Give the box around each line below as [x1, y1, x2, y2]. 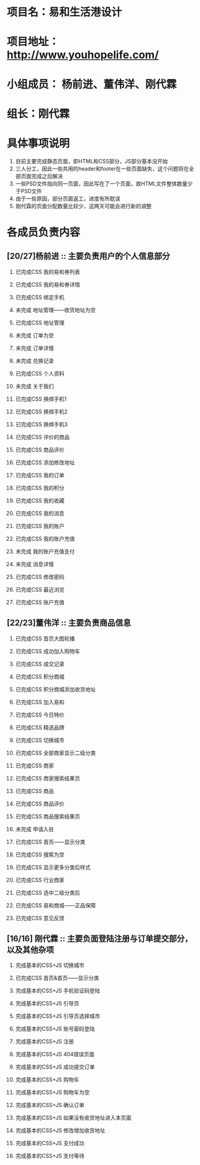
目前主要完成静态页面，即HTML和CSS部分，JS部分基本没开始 [15, 157, 168, 164]
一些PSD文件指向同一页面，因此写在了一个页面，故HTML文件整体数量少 [15, 180, 193, 187]
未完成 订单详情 [15, 344, 54, 352]
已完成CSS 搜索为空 [15, 850, 64, 858]
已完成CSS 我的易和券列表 [15, 268, 80, 275]
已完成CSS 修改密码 [15, 573, 64, 580]
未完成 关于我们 [15, 382, 54, 389]
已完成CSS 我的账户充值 [15, 535, 75, 542]
